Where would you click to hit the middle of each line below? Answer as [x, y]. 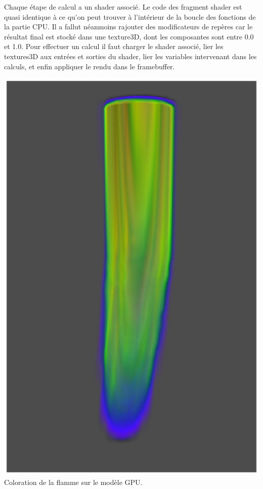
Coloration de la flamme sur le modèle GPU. [73, 482]
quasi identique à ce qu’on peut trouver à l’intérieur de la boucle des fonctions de [130, 16]
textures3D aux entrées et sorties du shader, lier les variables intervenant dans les [130, 56]
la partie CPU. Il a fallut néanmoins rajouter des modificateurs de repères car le [128, 27]
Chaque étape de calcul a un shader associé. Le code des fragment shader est [123, 7]
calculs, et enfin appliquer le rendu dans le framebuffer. [90, 66]
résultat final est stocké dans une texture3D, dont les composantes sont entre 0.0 [129, 36]
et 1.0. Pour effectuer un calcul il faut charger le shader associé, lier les [114, 46]
